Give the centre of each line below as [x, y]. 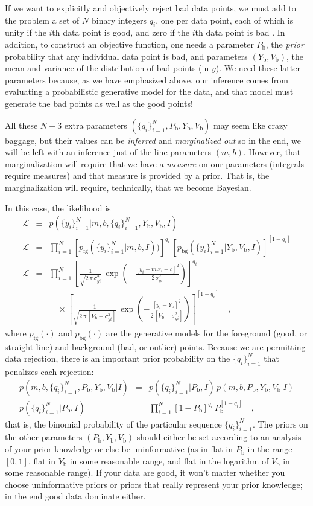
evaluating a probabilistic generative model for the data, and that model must [149, 91]
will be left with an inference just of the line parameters [108, 152]
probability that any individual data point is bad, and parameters [126, 56]
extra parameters [96, 125]
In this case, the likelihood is [58, 207]
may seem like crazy [251, 125]
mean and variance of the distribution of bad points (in [107, 68]
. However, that [272, 152]
